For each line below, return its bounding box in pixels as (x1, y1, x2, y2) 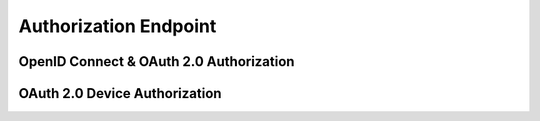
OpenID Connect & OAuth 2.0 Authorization (18, 53, 295, 70)
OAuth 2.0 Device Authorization (18, 85, 222, 102)
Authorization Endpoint (18, 15, 217, 37)
